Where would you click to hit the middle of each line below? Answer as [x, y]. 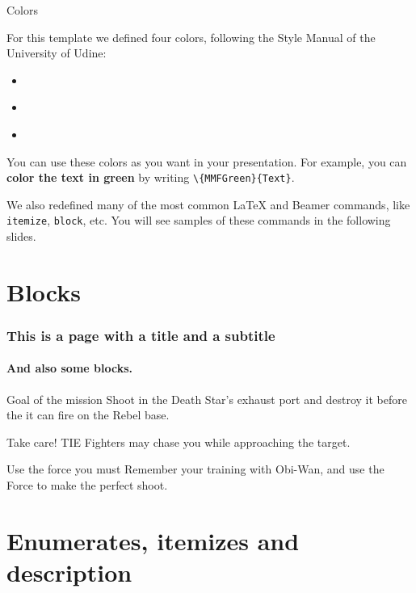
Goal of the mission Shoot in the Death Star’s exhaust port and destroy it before [207, 399]
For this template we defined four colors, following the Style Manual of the [191, 37]
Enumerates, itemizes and [153, 540]
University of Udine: [57, 53]
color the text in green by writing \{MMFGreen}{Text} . [151, 177]
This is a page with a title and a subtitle [141, 335]
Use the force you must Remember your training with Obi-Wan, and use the [195, 469]
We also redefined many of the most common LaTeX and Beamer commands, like [208, 204]
